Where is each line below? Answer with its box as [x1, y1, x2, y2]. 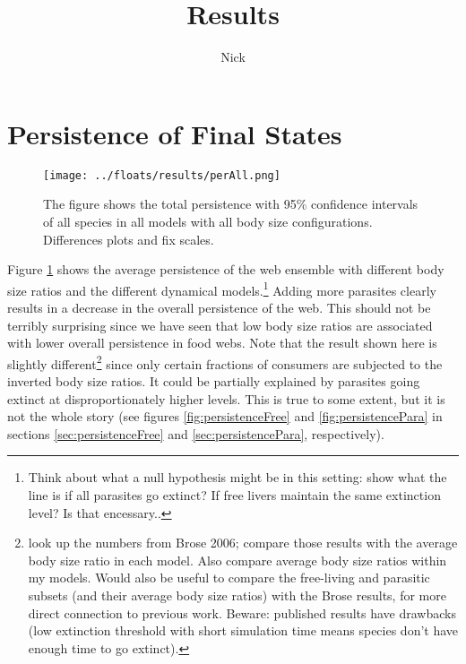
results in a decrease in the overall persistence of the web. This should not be [7, 298, 431, 316]
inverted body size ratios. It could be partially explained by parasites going [7, 371, 420, 390]
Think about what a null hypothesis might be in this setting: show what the [28, 468, 447, 487]
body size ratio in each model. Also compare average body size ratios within [28, 550, 447, 569]
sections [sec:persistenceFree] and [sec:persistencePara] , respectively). [7, 424, 384, 443]
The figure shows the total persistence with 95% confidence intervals [43, 194, 419, 213]
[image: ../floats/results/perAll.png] [43, 168, 280, 182]
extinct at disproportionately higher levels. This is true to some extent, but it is [7, 389, 445, 408]
